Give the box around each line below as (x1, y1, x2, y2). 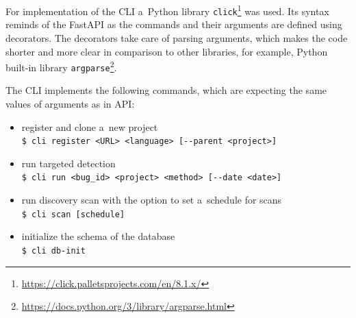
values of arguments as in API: (5, 97, 135, 110)
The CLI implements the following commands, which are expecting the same (5, 83, 327, 97)
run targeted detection (21, 156, 116, 170)
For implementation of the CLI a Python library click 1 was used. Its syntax (5, 2, 329, 18)
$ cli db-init (21, 245, 86, 256)
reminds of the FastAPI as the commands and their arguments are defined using (5, 17, 342, 32)
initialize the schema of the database (21, 229, 175, 243)
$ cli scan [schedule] (21, 209, 125, 219)
